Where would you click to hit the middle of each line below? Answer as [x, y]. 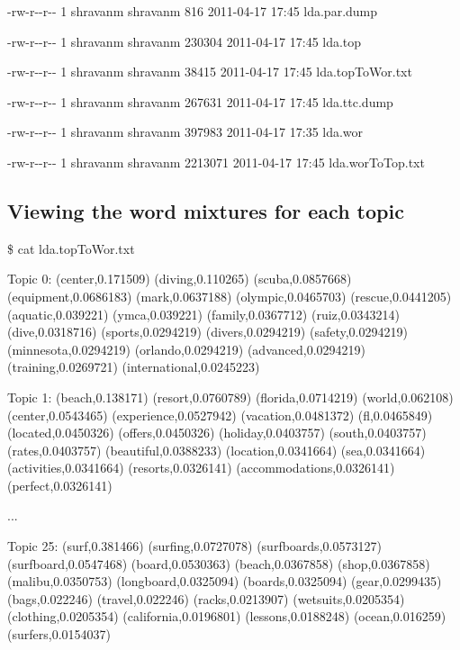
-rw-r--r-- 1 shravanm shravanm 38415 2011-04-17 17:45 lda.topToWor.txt [210, 72]
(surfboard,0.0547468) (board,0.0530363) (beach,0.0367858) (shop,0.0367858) [219, 563]
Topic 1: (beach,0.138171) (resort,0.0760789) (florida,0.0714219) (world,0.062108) [230, 397]
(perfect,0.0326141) [60, 485]
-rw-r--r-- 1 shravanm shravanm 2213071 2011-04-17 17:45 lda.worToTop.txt [216, 162]
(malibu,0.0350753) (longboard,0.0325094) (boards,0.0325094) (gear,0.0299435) [225, 581]
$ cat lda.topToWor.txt [71, 248]
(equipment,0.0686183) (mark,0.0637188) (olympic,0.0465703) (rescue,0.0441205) [230, 296]
